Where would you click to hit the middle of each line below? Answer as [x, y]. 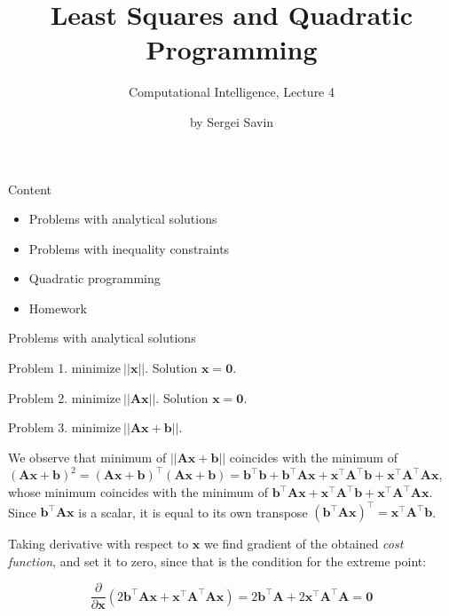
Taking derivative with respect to [98, 544]
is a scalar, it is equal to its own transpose [193, 512]
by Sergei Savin [232, 121]
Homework [58, 308]
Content [30, 189]
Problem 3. [38, 427]
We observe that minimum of [87, 457]
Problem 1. [38, 368]
